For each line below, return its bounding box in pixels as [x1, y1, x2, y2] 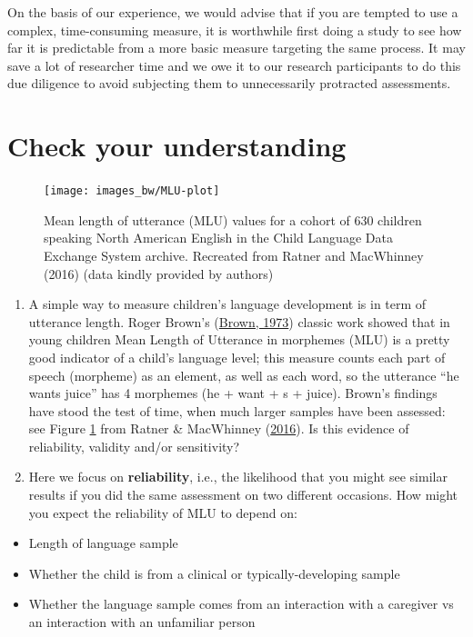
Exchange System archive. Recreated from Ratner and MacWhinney [44, 245, 424, 264]
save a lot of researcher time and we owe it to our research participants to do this [7, 55, 461, 75]
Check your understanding [7, 127, 347, 164]
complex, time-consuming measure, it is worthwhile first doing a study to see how [7, 20, 462, 39]
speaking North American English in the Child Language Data [44, 228, 393, 247]
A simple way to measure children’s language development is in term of [28, 294, 427, 314]
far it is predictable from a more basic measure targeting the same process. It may [7, 38, 466, 57]
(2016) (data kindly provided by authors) [44, 264, 274, 283]
